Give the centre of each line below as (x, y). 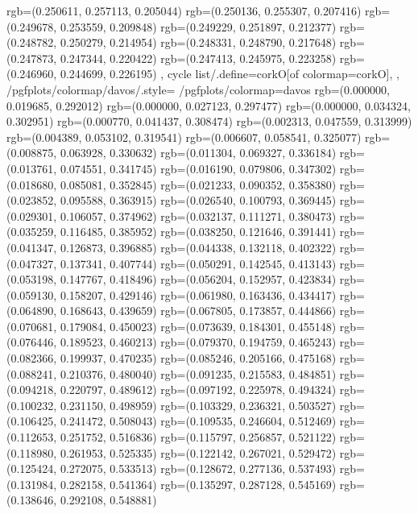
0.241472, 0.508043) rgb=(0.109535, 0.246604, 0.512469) (198, 421)
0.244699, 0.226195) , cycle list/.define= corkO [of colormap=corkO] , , (230, 74)
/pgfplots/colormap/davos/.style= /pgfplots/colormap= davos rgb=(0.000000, (198, 89)
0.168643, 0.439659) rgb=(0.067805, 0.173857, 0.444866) (198, 311)
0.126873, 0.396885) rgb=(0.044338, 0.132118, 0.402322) (198, 247)
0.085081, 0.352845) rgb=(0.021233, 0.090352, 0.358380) (198, 184)
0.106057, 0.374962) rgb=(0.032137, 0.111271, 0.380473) (198, 216)
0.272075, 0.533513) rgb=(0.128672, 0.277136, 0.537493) (198, 468)
